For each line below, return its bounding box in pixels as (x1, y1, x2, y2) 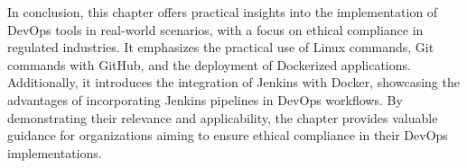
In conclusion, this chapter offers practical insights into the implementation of (7, 3, 438, 21)
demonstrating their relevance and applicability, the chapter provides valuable (7, 108, 438, 127)
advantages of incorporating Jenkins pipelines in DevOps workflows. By (7, 90, 403, 109)
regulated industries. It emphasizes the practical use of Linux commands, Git (7, 38, 434, 57)
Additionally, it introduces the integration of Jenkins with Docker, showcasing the (7, 73, 460, 92)
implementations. (7, 143, 102, 162)
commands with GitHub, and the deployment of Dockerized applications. (7, 55, 411, 74)
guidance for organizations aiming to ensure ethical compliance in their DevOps (7, 126, 448, 145)
